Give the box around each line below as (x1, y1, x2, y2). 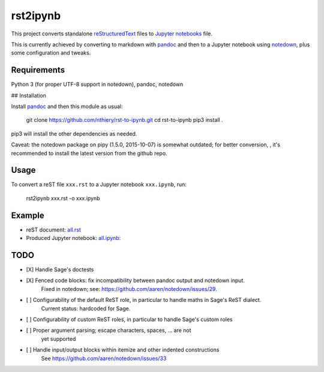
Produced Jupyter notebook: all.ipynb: (26, 235, 121, 242)
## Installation (11, 92, 46, 99)
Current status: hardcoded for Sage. (41, 305, 131, 312)
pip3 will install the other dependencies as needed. (11, 130, 137, 137)
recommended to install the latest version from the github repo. (11, 149, 167, 157)
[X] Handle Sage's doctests (26, 266, 94, 273)
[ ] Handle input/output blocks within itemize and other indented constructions (26, 346, 220, 353)
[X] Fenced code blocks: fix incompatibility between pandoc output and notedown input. (26, 277, 245, 284)
